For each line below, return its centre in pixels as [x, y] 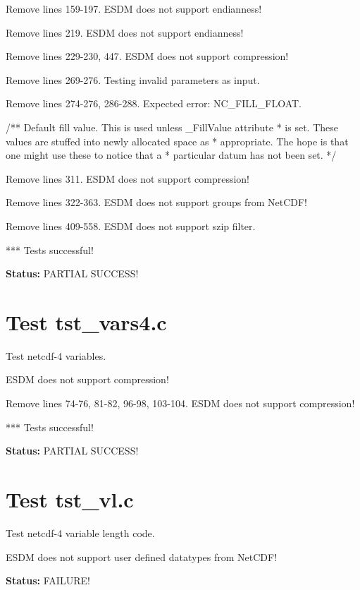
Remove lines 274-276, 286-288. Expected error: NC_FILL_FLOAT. [154, 103]
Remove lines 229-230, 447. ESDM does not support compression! [147, 56]
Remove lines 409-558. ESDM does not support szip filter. [131, 225]
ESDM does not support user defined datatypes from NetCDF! [142, 556]
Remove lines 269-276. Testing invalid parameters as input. [133, 79]
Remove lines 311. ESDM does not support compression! [128, 178]
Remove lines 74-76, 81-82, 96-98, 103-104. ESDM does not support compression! [180, 403]
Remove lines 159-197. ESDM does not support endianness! [134, 8]
